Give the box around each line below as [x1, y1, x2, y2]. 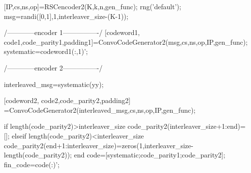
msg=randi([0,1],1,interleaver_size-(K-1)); [4, 11, 128, 21]
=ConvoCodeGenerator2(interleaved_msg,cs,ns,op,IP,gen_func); [4, 104, 196, 115]
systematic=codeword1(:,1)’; [4, 46, 88, 56]
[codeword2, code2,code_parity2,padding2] [4, 95, 131, 105]
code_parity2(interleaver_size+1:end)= [127, 121, 246, 131]
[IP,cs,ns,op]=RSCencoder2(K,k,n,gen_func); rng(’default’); [4, 1, 181, 11]
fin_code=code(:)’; [4, 159, 60, 169]
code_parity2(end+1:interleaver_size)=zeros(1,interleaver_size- [4, 140, 193, 150]
